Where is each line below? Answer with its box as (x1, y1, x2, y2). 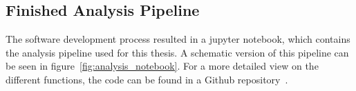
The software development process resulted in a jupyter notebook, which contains (6, 32, 350, 46)
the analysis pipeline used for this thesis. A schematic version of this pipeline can (6, 45, 349, 59)
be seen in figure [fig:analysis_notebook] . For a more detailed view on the (6, 59, 319, 73)
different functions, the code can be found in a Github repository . (6, 72, 288, 86)
